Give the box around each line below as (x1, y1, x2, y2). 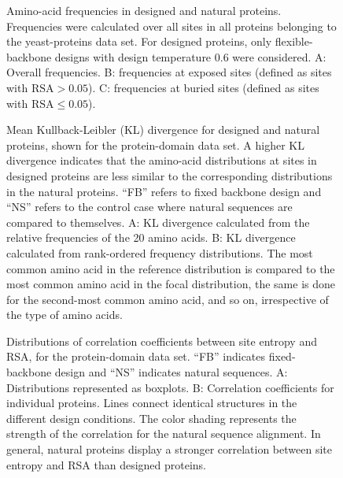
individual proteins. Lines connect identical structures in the (6, 395, 297, 411)
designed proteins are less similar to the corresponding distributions (6, 167, 333, 183)
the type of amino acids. (6, 306, 123, 323)
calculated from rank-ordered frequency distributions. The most (6, 244, 313, 261)
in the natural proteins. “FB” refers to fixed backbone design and (6, 183, 322, 199)
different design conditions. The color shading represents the (6, 409, 297, 426)
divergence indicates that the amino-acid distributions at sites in (6, 152, 317, 169)
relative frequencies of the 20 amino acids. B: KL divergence (6, 229, 296, 246)
